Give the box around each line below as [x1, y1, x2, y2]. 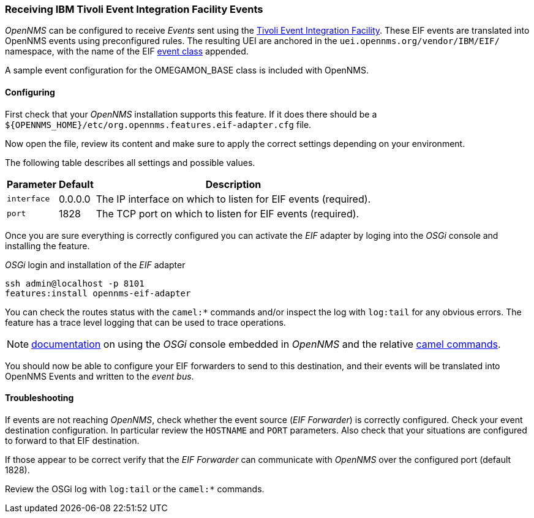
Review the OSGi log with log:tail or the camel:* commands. [5, 483, 265, 494]
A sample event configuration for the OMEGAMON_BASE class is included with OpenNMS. [5, 65, 369, 76]
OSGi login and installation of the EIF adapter [5, 259, 186, 270]
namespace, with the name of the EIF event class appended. [5, 46, 249, 57]
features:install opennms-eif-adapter [5, 288, 191, 298]
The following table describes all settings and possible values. [5, 157, 255, 168]
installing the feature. [5, 240, 90, 251]
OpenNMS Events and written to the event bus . [5, 370, 194, 381]
